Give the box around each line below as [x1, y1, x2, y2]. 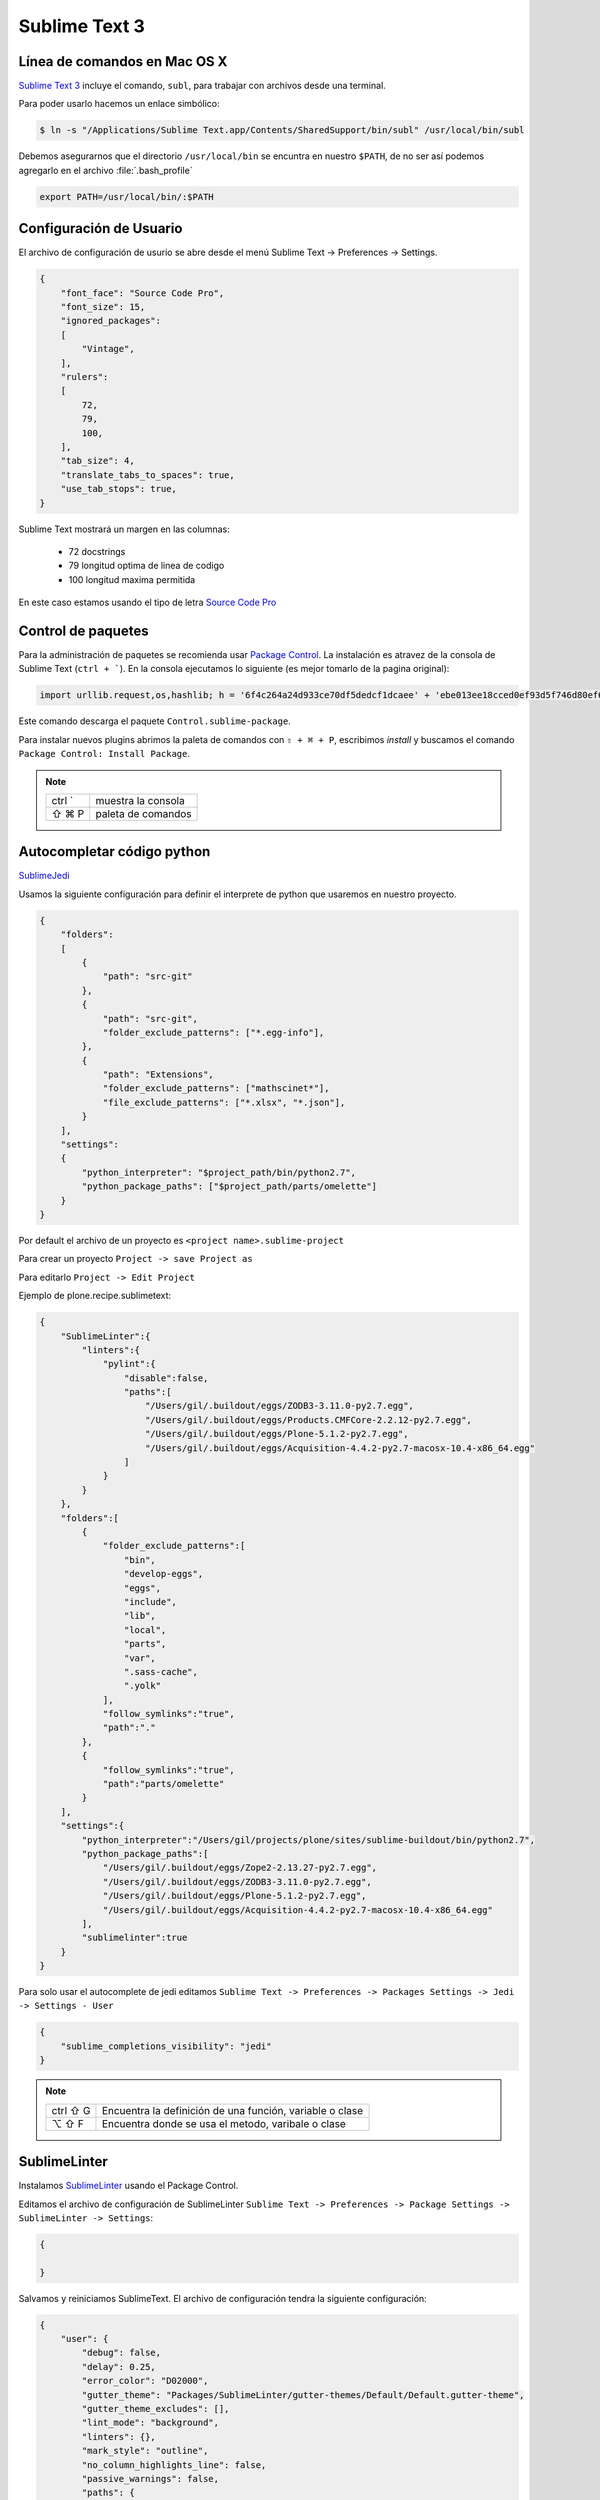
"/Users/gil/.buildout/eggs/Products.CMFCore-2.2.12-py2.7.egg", [145, 1414, 472, 1425]
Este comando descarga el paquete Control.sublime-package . [18, 715, 292, 727]
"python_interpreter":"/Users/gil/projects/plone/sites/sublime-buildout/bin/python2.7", [81, 1834, 535, 1845]
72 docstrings [68, 545, 126, 557]
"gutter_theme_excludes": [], [81, 2403, 230, 2414]
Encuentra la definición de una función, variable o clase [101, 2103, 364, 2117]
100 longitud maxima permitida [68, 573, 196, 585]
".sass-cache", [123, 1666, 199, 1677]
